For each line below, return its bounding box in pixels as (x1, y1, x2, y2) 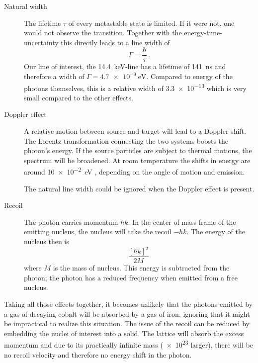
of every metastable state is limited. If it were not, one (68, 17, 235, 28)
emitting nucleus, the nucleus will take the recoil (24, 226, 172, 237)
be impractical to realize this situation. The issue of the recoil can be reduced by (4, 318, 250, 329)
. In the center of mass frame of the (128, 216, 236, 227)
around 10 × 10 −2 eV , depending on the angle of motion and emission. (24, 165, 245, 177)
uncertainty (24, 37, 59, 47)
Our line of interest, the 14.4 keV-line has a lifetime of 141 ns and (24, 61, 226, 72)
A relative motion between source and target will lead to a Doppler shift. (24, 126, 246, 136)
